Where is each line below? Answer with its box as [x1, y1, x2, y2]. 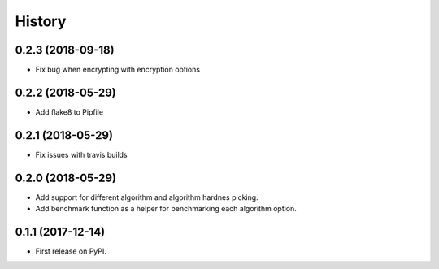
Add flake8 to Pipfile [35, 106, 104, 117]
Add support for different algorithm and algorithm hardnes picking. [35, 192, 259, 202]
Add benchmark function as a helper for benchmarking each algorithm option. [35, 204, 297, 214]
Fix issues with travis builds [35, 150, 128, 159]
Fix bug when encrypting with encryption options [35, 65, 201, 75]
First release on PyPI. [35, 246, 107, 256]
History [15, 12, 67, 30]
